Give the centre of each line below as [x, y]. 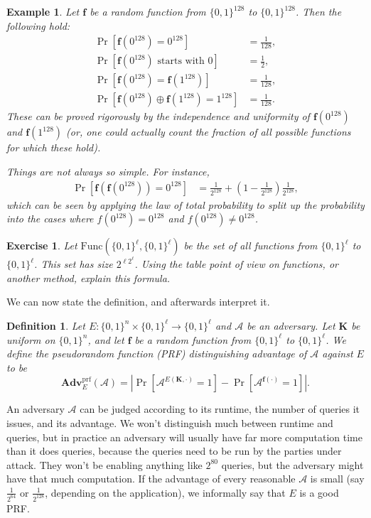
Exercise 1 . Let [42, 245]
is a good [319, 492]
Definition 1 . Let [46, 325]
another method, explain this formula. [88, 277]
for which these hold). [54, 147]
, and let [106, 339]
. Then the [319, 11]
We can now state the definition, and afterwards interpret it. [138, 302]
